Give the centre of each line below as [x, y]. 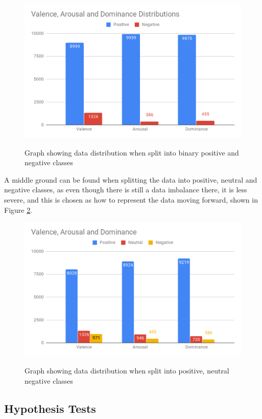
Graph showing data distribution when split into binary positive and [132, 152]
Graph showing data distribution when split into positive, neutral [127, 370]
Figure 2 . [18, 209]
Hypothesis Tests [50, 408]
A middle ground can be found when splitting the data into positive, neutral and [131, 179]
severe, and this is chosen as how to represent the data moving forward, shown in [131, 200]
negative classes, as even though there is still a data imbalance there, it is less [126, 190]
